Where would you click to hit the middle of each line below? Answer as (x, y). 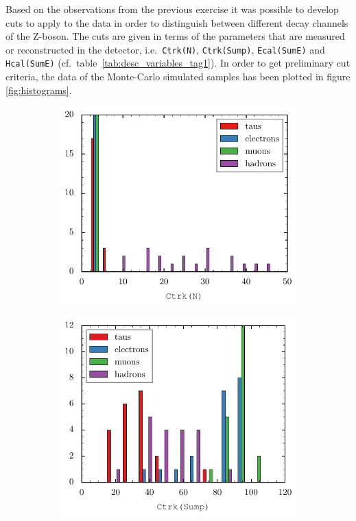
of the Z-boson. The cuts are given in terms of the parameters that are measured (175, 36)
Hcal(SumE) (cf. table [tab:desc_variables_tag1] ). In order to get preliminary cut (178, 63)
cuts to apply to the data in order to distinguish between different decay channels (177, 22)
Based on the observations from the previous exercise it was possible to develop (172, 9)
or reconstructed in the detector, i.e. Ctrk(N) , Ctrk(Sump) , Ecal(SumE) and (165, 49)
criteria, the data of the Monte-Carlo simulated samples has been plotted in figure (178, 77)
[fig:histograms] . (39, 90)
